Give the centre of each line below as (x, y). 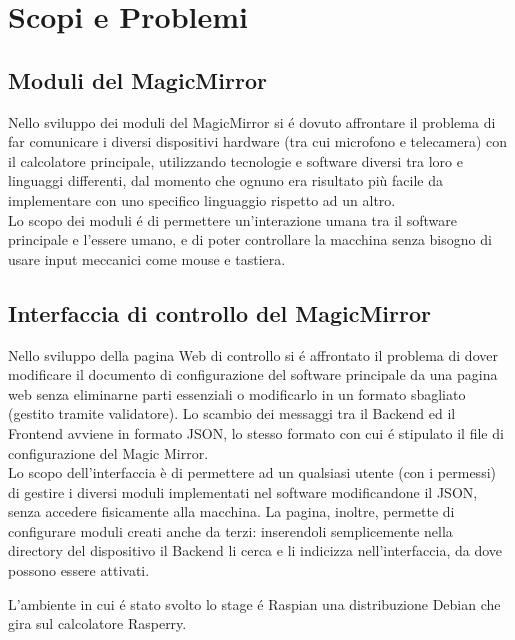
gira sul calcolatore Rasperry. (97, 623)
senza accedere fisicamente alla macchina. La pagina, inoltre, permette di (231, 511)
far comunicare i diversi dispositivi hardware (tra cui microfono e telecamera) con (258, 141)
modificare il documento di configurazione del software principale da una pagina (253, 374)
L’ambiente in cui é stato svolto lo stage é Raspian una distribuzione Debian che (254, 603)
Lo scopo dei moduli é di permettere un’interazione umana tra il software (232, 219)
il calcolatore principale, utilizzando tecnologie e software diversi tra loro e (235, 160)
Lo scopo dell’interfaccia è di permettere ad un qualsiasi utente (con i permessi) (252, 472)
